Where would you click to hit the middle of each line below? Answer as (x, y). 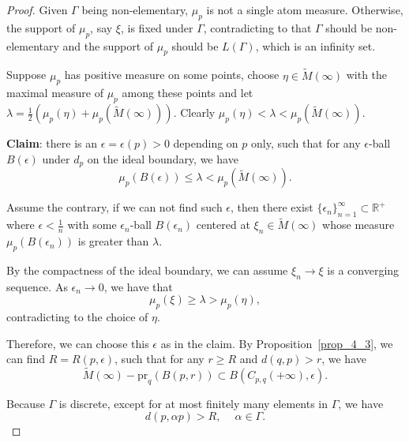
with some (92, 225)
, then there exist (272, 207)
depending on (206, 143)
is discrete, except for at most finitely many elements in (193, 403)
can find (26, 359)
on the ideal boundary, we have (163, 158)
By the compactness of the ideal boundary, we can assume (147, 270)
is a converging (363, 270)
